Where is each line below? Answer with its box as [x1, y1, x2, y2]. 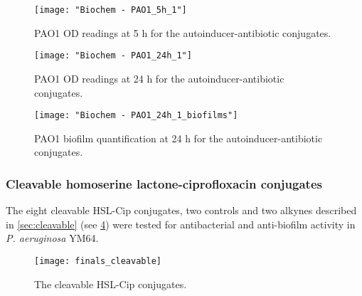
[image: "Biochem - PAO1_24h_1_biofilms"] [34, 110, 238, 121]
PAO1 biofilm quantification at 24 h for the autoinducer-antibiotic [34, 130, 323, 145]
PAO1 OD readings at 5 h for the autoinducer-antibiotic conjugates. [34, 25, 331, 40]
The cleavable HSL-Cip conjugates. [34, 276, 187, 291]
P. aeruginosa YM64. [6, 231, 99, 245]
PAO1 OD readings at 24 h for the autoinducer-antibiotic [34, 70, 284, 85]
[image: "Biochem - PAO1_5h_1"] [34, 5, 187, 15]
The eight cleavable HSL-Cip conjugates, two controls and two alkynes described [6, 203, 357, 218]
